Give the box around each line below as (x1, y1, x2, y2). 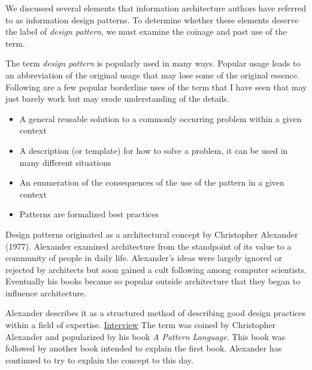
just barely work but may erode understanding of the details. (5, 92, 229, 105)
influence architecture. (5, 286, 87, 299)
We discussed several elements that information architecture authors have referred (5, 2, 307, 14)
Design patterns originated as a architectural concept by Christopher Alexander (5, 228, 298, 240)
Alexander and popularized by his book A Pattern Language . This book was (5, 330, 286, 342)
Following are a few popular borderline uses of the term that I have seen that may (5, 80, 307, 93)
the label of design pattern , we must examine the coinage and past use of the (5, 25, 287, 38)
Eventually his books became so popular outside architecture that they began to (5, 275, 301, 287)
